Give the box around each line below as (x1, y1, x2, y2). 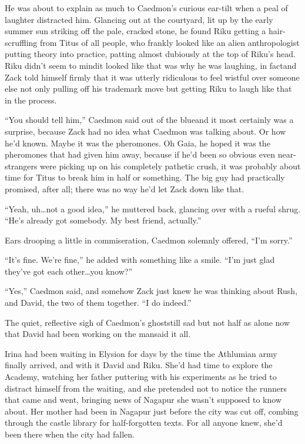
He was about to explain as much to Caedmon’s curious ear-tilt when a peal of (5, 2, 288, 14)
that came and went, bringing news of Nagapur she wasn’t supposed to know (5, 393, 282, 406)
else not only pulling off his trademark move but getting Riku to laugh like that (5, 82, 292, 95)
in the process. (5, 94, 57, 106)
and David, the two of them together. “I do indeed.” (5, 296, 192, 309)
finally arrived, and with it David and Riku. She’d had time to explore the (5, 359, 273, 371)
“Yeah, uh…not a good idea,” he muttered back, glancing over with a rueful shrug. (5, 202, 301, 215)
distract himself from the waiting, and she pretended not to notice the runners (5, 382, 287, 394)
